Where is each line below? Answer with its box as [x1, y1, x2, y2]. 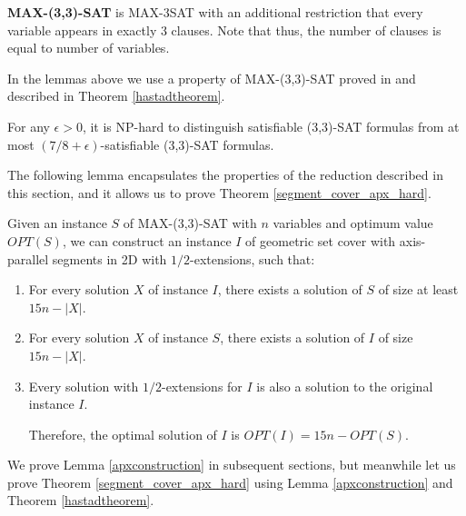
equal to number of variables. [7, 38, 170, 57]
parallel [7, 249, 49, 268]
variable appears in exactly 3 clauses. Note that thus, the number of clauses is [7, 20, 441, 39]
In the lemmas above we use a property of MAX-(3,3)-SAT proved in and [7, 68, 416, 87]
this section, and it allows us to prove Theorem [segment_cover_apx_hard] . [7, 183, 431, 202]
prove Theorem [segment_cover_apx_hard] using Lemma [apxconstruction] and [7, 472, 453, 491]
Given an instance [7, 213, 107, 233]
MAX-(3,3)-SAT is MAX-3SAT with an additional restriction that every [7, 3, 423, 21]
